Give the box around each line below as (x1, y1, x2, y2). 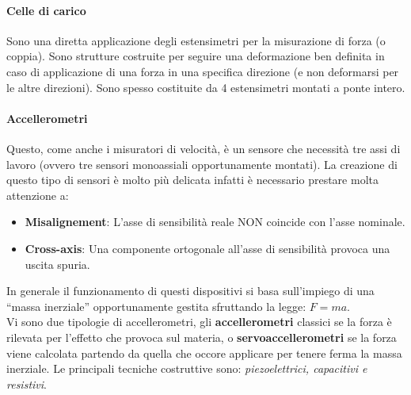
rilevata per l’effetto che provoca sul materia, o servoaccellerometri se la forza (6, 328, 397, 345)
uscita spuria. (25, 255, 90, 272)
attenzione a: (6, 186, 69, 203)
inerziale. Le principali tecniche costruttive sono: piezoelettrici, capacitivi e (6, 360, 367, 377)
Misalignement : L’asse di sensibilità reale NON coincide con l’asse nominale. (25, 213, 405, 230)
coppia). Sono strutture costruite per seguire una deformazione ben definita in (6, 48, 385, 64)
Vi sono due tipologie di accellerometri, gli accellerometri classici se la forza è (6, 313, 392, 330)
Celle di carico (6, 2, 86, 18)
